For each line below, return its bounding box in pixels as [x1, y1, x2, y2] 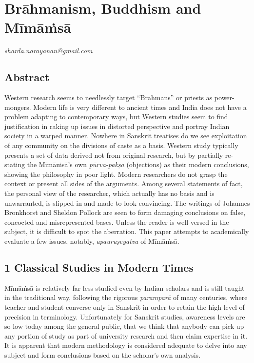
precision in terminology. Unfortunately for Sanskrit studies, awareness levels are [4, 311, 245, 321]
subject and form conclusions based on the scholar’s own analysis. [4, 349, 201, 360]
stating [4, 159, 25, 170]
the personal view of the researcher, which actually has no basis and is [4, 188, 215, 198]
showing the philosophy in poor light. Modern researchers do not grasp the [4, 169, 228, 179]
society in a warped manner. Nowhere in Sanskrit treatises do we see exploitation [4, 130, 247, 141]
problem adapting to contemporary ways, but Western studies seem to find [4, 111, 228, 122]
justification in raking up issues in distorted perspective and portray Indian [4, 121, 230, 131]
